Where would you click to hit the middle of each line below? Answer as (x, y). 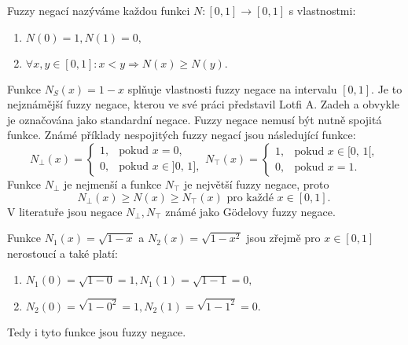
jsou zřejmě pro (283, 238)
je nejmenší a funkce (112, 184)
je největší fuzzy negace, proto (257, 184)
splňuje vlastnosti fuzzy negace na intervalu (232, 88)
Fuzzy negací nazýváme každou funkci (99, 10)
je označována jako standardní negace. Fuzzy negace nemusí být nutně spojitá (195, 119)
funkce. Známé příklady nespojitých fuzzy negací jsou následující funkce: (182, 135)
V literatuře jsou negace (65, 211)
